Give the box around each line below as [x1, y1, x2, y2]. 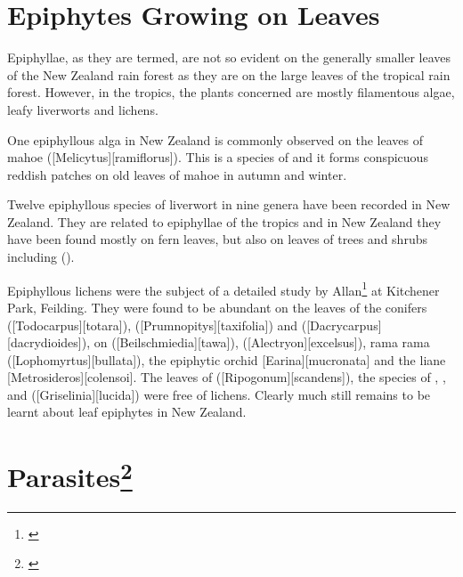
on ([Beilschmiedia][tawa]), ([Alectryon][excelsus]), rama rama [93, 333, 430, 352]
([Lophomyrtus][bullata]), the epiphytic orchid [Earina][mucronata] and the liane [7, 350, 446, 369]
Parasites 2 [7, 455, 133, 495]
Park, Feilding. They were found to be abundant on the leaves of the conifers [7, 297, 427, 316]
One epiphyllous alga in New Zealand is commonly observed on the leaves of [7, 130, 423, 149]
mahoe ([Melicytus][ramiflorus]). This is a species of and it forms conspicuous [7, 148, 428, 167]
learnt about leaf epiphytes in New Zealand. [7, 402, 247, 421]
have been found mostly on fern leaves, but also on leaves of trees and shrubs [7, 230, 427, 248]
